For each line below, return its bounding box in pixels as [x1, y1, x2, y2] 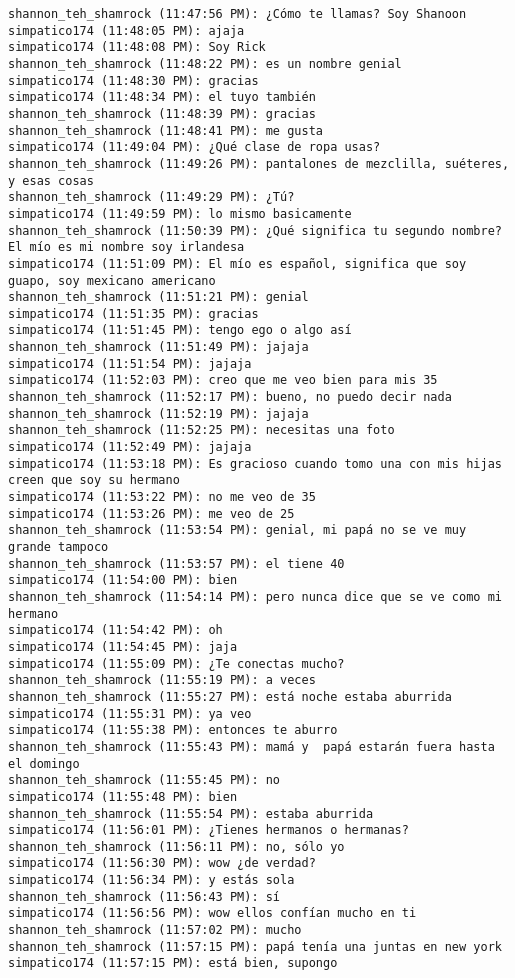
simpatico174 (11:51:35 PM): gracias [8, 306, 259, 321]
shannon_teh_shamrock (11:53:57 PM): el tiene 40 [8, 556, 345, 571]
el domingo [8, 756, 80, 771]
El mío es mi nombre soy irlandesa [8, 240, 245, 255]
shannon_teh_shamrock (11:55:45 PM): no [8, 773, 281, 788]
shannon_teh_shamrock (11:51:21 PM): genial [8, 290, 309, 305]
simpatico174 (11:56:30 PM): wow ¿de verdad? [8, 856, 316, 871]
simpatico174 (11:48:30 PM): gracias [8, 73, 259, 88]
